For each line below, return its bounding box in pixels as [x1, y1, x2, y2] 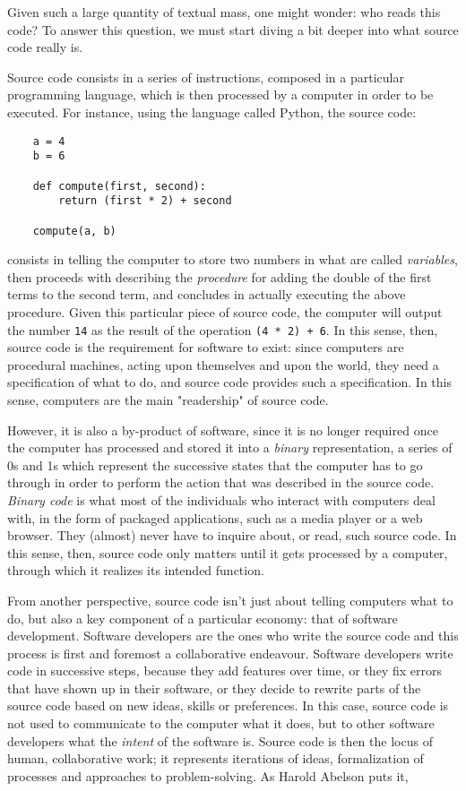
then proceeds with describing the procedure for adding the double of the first [7, 267, 432, 286]
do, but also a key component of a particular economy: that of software [7, 608, 398, 627]
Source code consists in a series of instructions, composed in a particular [7, 67, 404, 86]
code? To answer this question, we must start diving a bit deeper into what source [7, 20, 459, 39]
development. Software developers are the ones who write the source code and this [7, 626, 459, 645]
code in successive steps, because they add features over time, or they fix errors [7, 661, 442, 680]
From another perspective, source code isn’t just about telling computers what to [7, 590, 453, 609]
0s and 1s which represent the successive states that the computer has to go [7, 455, 423, 474]
